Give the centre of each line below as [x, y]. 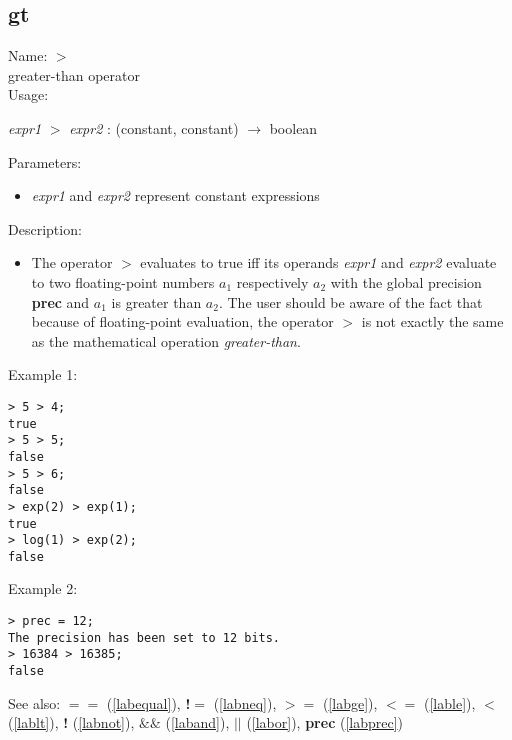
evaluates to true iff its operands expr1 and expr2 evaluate [318, 262]
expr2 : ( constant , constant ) [154, 127]
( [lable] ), [450, 702]
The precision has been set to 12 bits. [144, 637]
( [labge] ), [350, 702]
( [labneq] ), [245, 702]
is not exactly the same [432, 321]
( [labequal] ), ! [148, 702]
